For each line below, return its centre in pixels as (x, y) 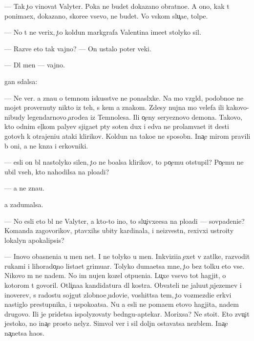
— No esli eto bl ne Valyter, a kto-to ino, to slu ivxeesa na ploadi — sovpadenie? (125, 221)
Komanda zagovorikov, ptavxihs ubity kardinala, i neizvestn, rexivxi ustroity (119, 230)
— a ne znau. (24, 188)
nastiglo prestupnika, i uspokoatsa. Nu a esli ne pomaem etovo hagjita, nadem (122, 304)
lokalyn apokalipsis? (34, 240)
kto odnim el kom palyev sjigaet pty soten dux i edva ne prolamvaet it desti (117, 126)
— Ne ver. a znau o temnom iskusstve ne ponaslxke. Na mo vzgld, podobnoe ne (124, 97)
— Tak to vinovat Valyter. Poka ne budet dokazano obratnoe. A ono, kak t (117, 6)
